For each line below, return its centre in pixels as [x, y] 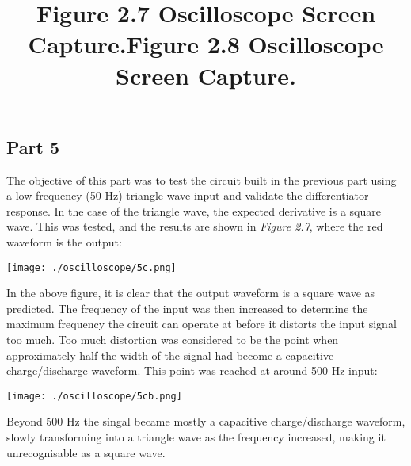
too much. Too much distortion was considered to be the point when [173, 339]
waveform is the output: [64, 241]
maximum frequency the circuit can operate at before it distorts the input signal [202, 324]
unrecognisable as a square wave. [86, 452]
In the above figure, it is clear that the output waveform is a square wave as [191, 293]
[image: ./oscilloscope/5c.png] [91, 267]
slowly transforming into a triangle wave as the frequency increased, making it [196, 437]
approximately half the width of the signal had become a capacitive [170, 355]
